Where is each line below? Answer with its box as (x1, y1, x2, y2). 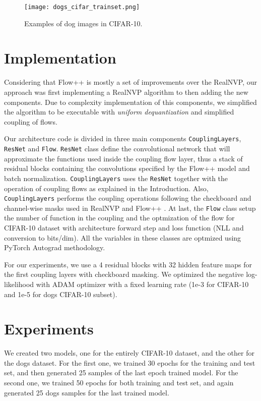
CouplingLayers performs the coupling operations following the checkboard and (4, 193, 251, 203)
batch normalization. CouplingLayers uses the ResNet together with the (4, 173, 228, 183)
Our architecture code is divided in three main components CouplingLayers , (4, 133, 241, 144)
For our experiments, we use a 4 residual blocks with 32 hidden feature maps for (4, 259, 252, 269)
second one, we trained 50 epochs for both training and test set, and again (4, 377, 234, 388)
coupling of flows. (4, 116, 57, 127)
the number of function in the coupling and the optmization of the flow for (4, 212, 235, 223)
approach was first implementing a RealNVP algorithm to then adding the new (4, 86, 248, 97)
